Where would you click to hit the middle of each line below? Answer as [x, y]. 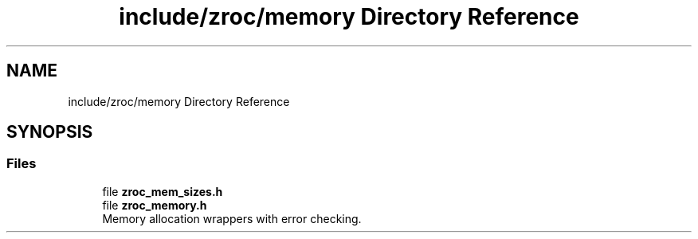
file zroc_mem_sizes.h [163, 191]
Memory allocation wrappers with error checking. [232, 218]
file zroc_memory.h [155, 205]
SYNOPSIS [50, 132]
